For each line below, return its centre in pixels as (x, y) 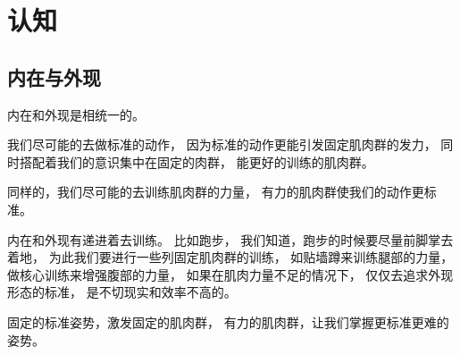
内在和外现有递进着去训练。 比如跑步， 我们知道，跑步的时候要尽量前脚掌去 (230, 239)
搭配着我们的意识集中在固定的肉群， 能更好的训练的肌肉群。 (197, 161)
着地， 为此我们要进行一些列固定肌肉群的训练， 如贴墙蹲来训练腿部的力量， (230, 257)
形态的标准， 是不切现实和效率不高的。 (122, 292)
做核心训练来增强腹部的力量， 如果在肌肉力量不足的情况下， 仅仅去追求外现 (230, 274)
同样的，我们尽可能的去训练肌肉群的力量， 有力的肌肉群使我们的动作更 (216, 192)
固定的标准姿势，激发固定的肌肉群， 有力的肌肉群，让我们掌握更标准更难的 (228, 321)
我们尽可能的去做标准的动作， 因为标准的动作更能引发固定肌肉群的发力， (222, 144)
